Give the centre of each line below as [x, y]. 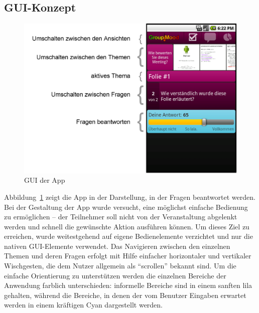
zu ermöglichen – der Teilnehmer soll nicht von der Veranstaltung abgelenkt [121, 217]
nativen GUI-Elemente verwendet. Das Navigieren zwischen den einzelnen [117, 246]
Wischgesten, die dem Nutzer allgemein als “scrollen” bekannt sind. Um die [120, 266]
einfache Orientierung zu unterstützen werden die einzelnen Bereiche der [115, 275]
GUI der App [45, 180]
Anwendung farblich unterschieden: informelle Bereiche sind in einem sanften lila [128, 285]
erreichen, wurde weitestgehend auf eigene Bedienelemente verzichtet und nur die [128, 236]
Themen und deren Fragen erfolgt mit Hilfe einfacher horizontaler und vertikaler [128, 256]
